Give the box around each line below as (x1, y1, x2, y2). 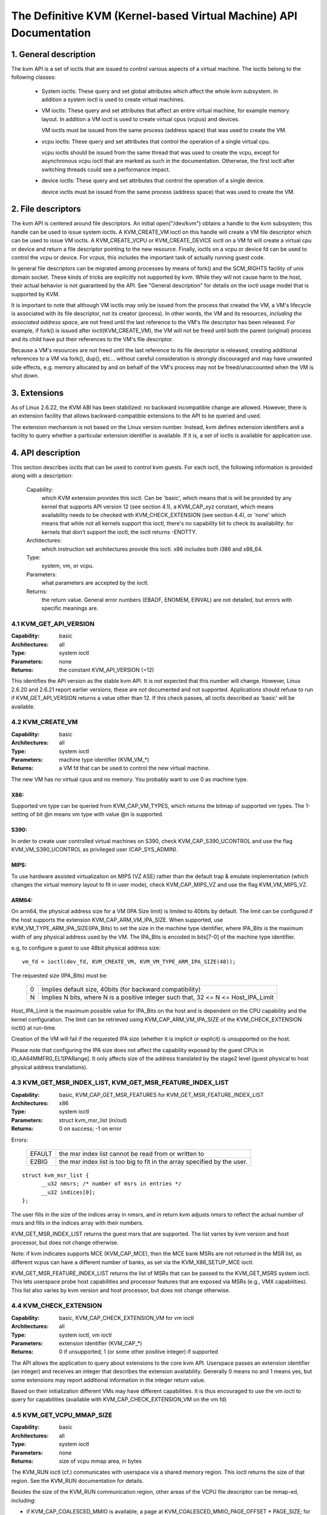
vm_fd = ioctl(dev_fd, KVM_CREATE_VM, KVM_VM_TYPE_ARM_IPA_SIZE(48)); (22, 958, 236, 965)
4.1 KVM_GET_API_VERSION (11, 620, 95, 628)
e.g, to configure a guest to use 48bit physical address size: (11, 944, 161, 951)
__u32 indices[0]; (41, 1188, 96, 1196)
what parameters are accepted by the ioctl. (41, 579, 150, 587)
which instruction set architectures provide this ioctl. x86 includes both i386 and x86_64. (41, 545, 263, 553)
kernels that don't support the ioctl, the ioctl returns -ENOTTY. (41, 528, 197, 536)
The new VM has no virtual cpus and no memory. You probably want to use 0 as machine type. (11, 776, 248, 783)
